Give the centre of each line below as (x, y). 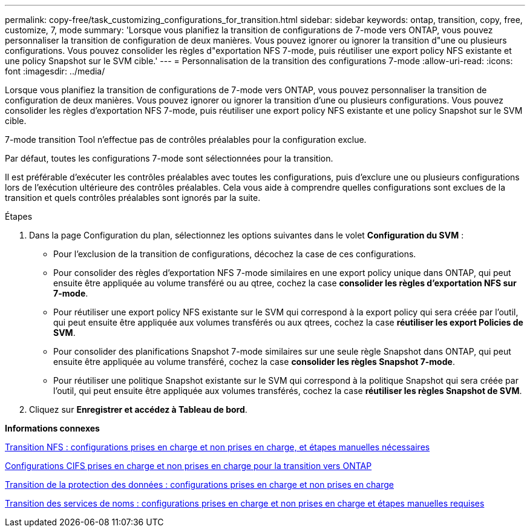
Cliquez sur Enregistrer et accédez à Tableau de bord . (138, 409)
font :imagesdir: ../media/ (55, 71)
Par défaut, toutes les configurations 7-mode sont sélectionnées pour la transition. (169, 158)
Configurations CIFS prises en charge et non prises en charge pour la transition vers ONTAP (188, 466)
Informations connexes (52, 428)
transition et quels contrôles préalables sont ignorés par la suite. (133, 198)
